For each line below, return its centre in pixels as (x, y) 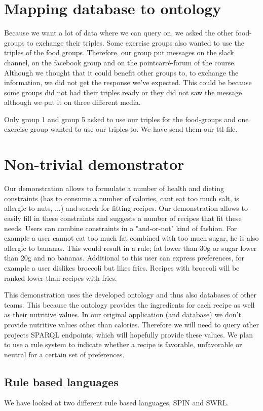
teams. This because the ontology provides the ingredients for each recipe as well (129, 304)
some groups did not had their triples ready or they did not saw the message (123, 92)
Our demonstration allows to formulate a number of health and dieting (114, 188)
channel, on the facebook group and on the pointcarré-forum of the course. (120, 62)
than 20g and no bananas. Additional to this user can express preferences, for (124, 258)
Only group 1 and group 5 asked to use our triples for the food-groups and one (126, 119)
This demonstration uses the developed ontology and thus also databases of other (130, 295)
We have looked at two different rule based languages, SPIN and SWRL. (117, 403)
